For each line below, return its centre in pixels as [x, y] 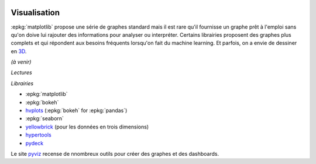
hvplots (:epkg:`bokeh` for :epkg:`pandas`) [76, 110]
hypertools [39, 135]
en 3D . [19, 51]
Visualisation [35, 13]
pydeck [35, 143]
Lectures [21, 72]
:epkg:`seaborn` [45, 118]
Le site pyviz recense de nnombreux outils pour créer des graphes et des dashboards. [115, 153]
